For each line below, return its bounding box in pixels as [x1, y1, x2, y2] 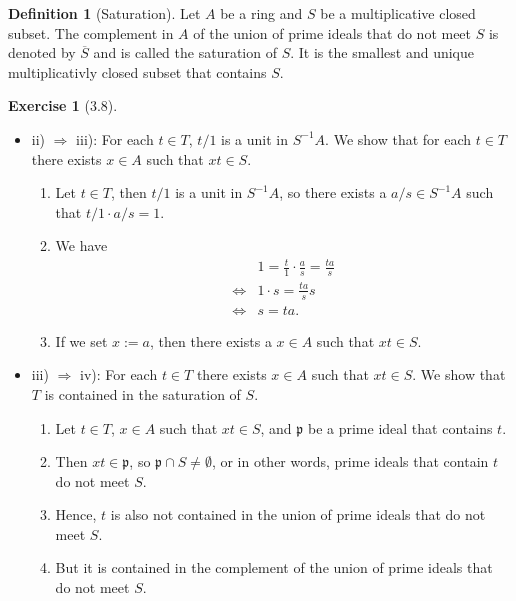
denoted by [8, 42, 76, 63]
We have [55, 235, 108, 256]
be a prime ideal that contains [307, 417, 493, 438]
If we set [55, 330, 108, 351]
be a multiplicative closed [320, 3, 476, 23]
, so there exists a [279, 182, 387, 203]
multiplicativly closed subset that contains [8, 61, 267, 82]
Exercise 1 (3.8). [8, 95, 118, 116]
